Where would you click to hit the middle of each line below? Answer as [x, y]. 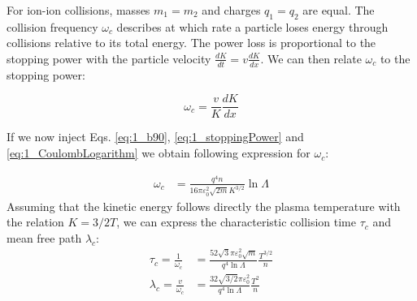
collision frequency [52, 26]
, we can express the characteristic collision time [236, 222]
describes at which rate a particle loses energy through [252, 26]
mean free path [44, 237]
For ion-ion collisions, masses [78, 10]
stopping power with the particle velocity [109, 58]
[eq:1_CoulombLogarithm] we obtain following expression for [159, 153]
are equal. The [339, 10]
